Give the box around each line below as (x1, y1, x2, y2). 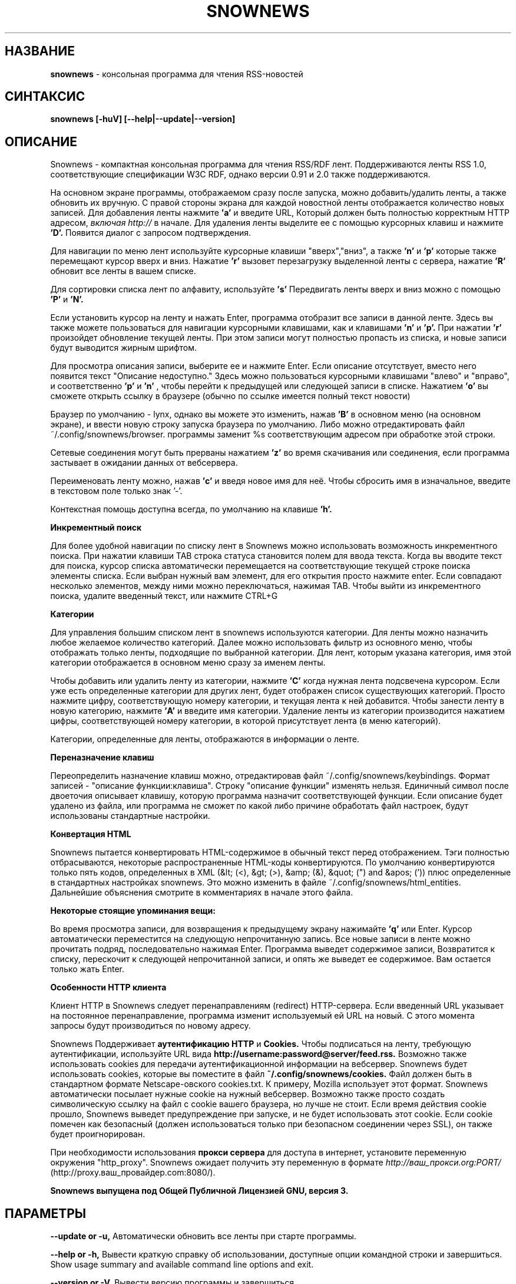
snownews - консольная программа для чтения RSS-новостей (50, 68, 303, 79)
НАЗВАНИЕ (5, 44, 75, 59)
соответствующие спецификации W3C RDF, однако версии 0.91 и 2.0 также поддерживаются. (50, 169, 431, 180)
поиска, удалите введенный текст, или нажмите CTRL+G (50, 591, 278, 601)
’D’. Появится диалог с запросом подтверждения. (50, 228, 252, 238)
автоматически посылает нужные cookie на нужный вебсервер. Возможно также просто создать (50, 1089, 445, 1099)
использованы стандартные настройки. (50, 811, 210, 821)
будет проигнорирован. (50, 1129, 145, 1140)
